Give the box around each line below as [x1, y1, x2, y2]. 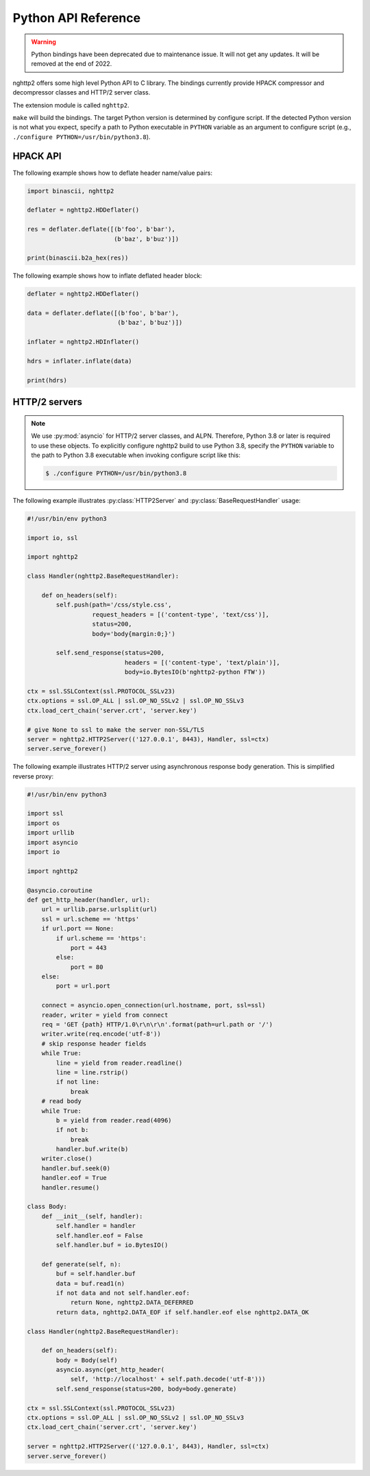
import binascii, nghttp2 [27, 187, 114, 195]
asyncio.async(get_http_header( [56, 1366, 164, 1374]
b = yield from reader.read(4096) [56, 1116, 172, 1124]
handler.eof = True [41, 1174, 108, 1182]
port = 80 [70, 963, 103, 971]
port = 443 [70, 944, 108, 952]
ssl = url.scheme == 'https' [41, 915, 140, 923]
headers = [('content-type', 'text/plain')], [124, 659, 280, 666]
